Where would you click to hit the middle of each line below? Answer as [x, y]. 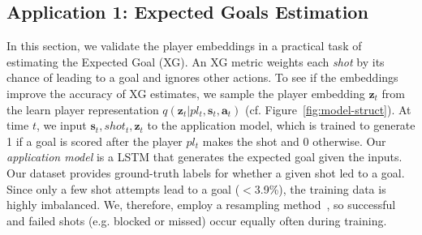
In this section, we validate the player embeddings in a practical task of [184, 46]
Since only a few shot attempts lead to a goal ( [123, 188]
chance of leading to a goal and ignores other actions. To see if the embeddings [202, 77]
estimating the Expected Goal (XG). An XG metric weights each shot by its [196, 61]
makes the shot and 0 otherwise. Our [294, 141]
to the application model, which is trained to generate [281, 125]
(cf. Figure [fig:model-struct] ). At [328, 109]
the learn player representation [83, 109]
